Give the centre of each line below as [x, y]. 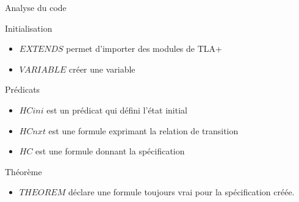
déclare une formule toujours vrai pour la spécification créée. [181, 192]
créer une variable [102, 69]
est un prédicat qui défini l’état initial [117, 110]
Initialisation [29, 28]
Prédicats [23, 89]
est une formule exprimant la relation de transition [143, 130]
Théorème [23, 171]
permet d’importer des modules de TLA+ [144, 49]
